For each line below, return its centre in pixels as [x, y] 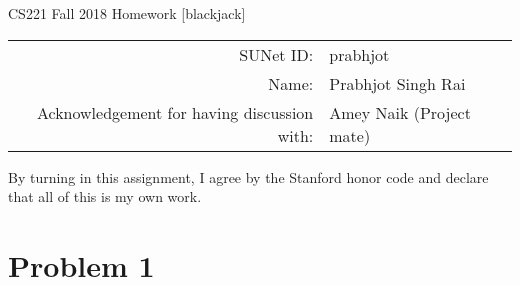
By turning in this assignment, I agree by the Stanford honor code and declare [248, 176]
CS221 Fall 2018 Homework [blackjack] [127, 13]
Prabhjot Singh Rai [397, 83]
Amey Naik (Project [400, 112]
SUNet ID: [276, 54]
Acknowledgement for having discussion [175, 112]
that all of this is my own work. [105, 196]
